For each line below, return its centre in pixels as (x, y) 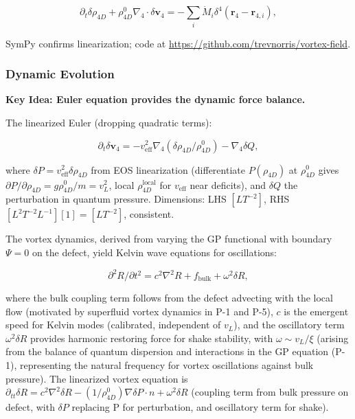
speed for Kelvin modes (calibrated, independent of (113, 325)
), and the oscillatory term (289, 325)
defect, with (30, 407)
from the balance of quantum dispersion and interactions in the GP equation (167, 351)
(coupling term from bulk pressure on (270, 392)
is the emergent (316, 311)
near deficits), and (228, 184)
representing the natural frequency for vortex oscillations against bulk (167, 365)
